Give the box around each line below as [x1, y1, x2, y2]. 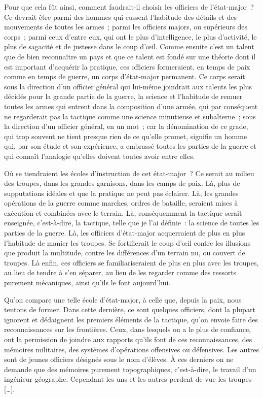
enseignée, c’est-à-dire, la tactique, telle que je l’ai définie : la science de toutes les [4, 217, 259, 228]
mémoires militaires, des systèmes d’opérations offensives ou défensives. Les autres [4, 344, 259, 354]
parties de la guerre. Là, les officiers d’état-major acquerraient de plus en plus [4, 227, 245, 238]
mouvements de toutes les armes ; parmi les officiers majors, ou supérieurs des [4, 21, 248, 32]
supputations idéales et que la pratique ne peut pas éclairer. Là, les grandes [4, 187, 239, 198]
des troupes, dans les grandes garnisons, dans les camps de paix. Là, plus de [4, 178, 240, 188]
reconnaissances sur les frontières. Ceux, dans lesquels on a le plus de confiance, [4, 324, 251, 335]
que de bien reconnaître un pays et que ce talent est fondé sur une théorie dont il [4, 51, 256, 61]
